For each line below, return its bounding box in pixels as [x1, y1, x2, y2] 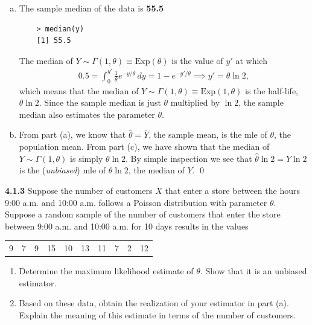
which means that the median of [19, 84, 139, 97]
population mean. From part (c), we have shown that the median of [19, 140, 270, 153]
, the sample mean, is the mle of [148, 128, 267, 141]
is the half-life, [245, 84, 299, 97]
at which [235, 54, 267, 66]
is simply [70, 152, 103, 164]
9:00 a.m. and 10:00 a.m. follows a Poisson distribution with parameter [5, 196, 267, 208]
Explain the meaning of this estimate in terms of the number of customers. [19, 309, 296, 321]
